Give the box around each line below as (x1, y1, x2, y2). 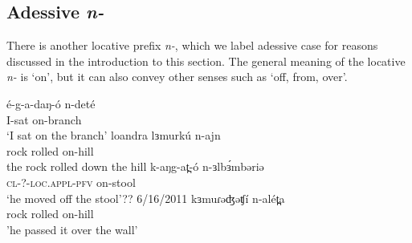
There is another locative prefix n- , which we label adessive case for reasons (6, 37, 378, 54)
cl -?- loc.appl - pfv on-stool (6, 173, 136, 190)
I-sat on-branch (6, 111, 82, 128)
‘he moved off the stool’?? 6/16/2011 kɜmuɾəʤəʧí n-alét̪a (6, 189, 285, 206)
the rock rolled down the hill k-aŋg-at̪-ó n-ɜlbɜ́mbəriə (6, 158, 264, 175)
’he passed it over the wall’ (6, 221, 138, 237)
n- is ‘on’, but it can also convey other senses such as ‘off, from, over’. (6, 68, 348, 85)
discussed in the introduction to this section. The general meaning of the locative (6, 52, 406, 69)
